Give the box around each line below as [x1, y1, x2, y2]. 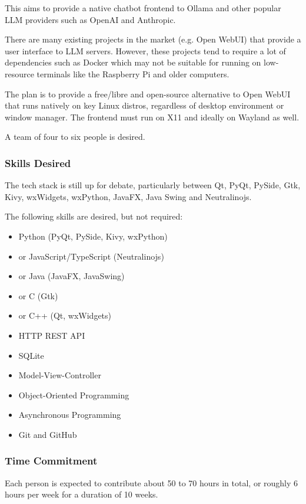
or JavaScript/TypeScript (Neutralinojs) [18, 250, 164, 262]
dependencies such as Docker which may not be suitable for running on [5, 56, 261, 68]
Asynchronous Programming [18, 408, 121, 421]
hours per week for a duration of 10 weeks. [5, 488, 158, 500]
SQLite [18, 349, 44, 361]
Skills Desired [5, 155, 71, 170]
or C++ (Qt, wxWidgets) [18, 309, 112, 322]
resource [5, 67, 34, 80]
